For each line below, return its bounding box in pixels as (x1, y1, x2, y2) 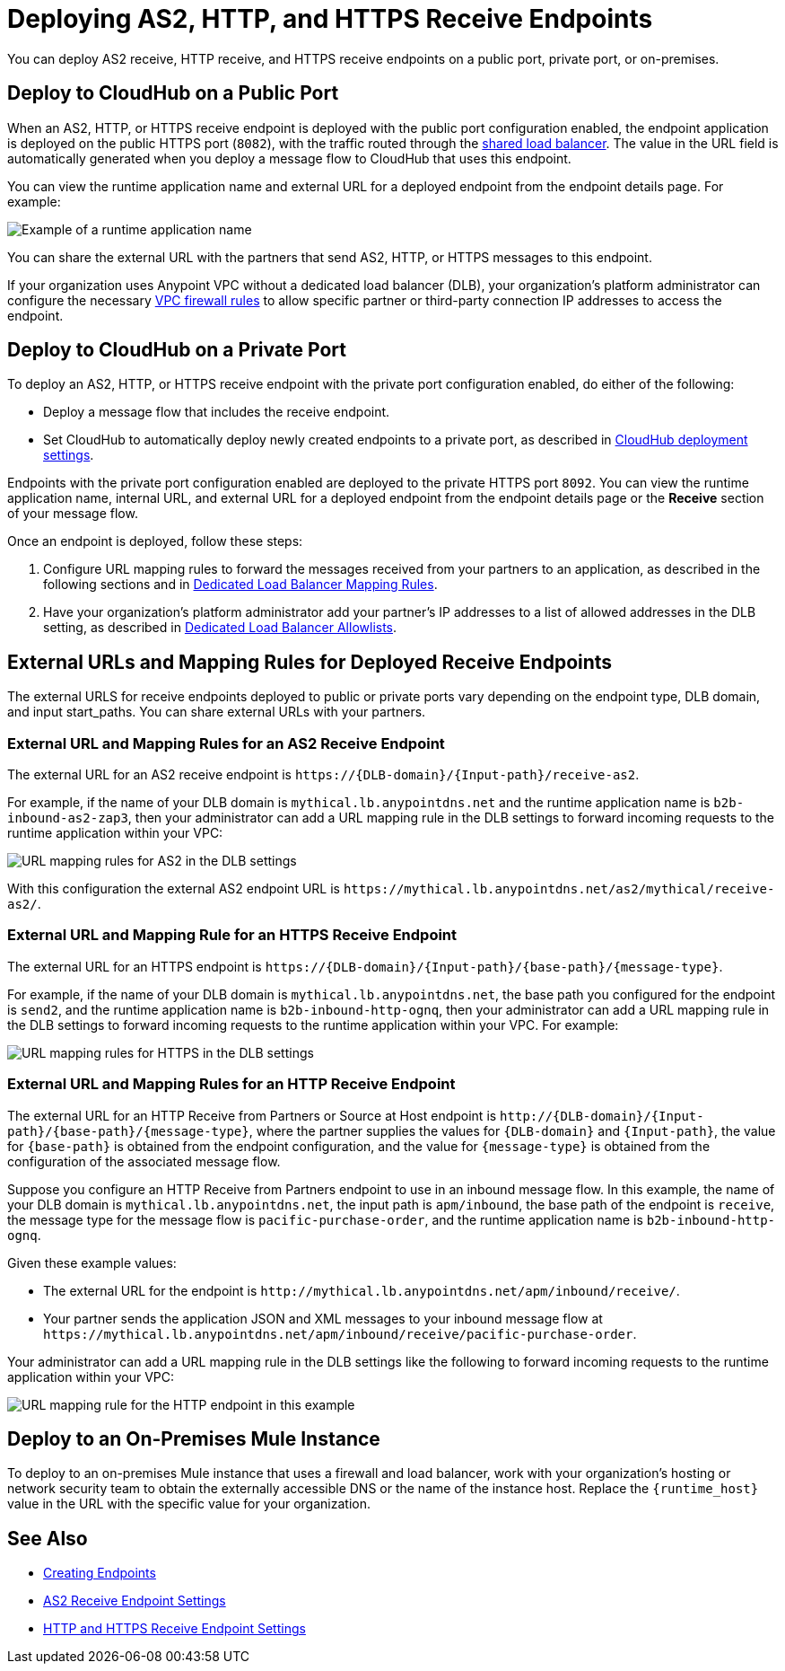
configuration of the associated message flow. (7, 1153, 281, 1169)
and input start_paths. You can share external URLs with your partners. (7, 704, 426, 720)
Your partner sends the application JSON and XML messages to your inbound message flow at (43, 1310, 603, 1326)
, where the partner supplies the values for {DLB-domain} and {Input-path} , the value (249, 1122, 776, 1139)
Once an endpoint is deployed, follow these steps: (7, 533, 303, 550)
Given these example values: (7, 1254, 177, 1271)
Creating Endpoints (43, 1565, 156, 1581)
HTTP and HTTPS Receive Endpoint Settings (43, 1621, 306, 1637)
